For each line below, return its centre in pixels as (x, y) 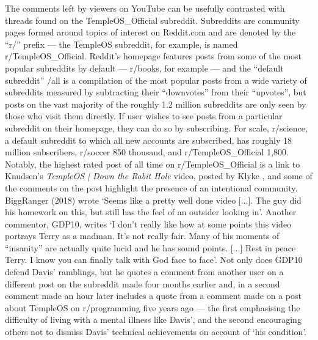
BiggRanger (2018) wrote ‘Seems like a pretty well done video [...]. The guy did (153, 200)
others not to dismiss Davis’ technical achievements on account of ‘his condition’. (156, 332)
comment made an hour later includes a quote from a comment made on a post (153, 296)
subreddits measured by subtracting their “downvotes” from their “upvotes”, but (156, 92)
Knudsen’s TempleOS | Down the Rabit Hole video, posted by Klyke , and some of (159, 176)
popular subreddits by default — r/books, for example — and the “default (144, 68)
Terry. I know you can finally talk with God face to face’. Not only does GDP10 (154, 260)
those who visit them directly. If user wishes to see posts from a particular (144, 116)
